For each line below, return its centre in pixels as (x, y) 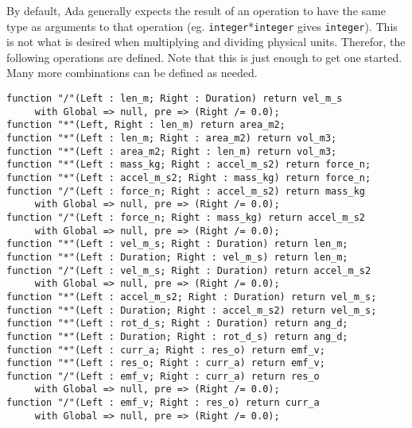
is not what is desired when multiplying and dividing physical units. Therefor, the (206, 42)
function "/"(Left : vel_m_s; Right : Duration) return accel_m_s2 (189, 270)
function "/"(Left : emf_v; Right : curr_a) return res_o (163, 376)
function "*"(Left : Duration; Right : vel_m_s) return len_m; (177, 257)
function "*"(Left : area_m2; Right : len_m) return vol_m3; (172, 151)
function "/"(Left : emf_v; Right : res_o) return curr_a (163, 403)
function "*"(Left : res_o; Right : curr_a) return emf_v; (166, 363)
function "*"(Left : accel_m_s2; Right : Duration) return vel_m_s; (192, 297)
